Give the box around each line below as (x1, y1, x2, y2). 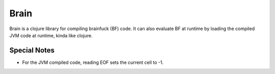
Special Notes (9, 46, 55, 55)
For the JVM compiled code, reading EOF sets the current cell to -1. (22, 59, 164, 65)
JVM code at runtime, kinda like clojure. (9, 32, 93, 38)
